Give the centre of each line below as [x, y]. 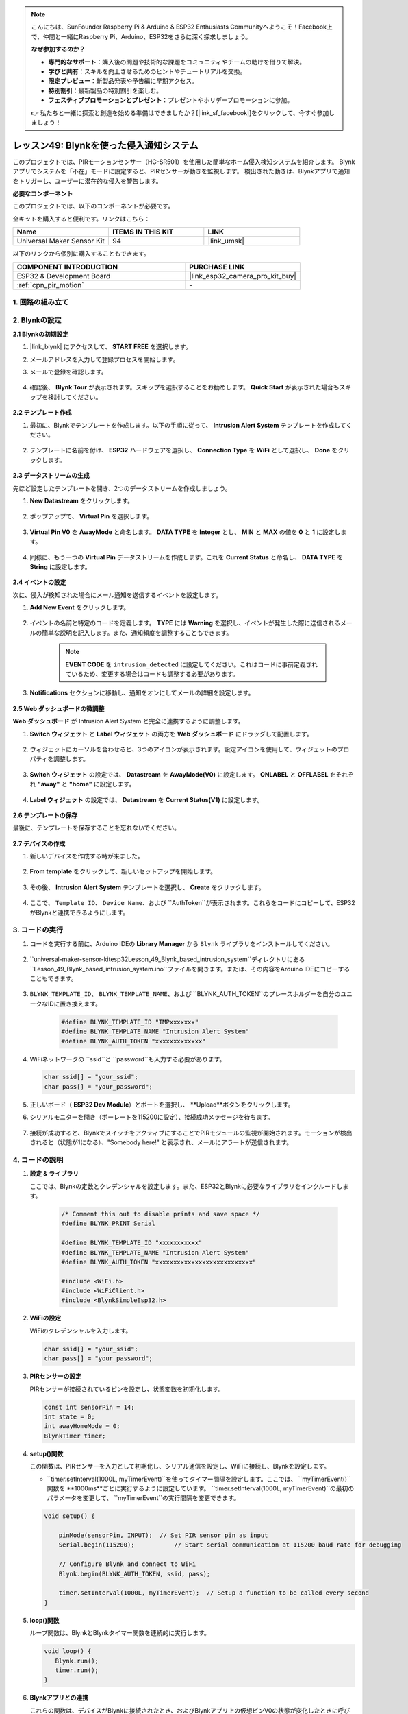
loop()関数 [44, 1620]
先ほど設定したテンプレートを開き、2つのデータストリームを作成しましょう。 [122, 488]
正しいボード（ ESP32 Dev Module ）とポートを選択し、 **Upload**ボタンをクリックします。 [162, 1105]
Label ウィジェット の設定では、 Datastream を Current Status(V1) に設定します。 [146, 799]
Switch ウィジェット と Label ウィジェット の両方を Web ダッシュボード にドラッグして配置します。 [171, 734]
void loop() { [68, 1651]
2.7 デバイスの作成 [39, 843]
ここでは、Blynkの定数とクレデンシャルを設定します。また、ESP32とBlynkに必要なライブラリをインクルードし [186, 1186]
